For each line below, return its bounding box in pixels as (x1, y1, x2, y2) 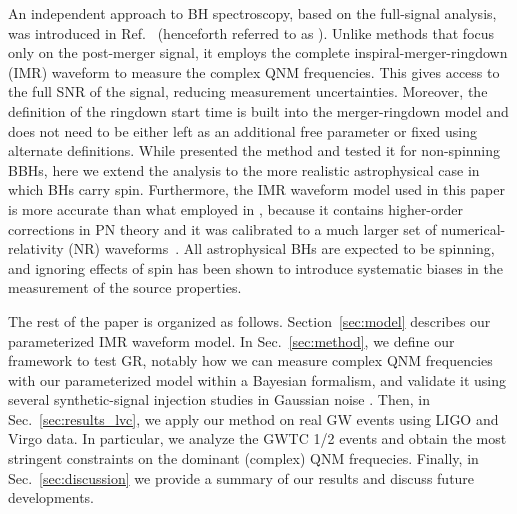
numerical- (441, 218, 506, 239)
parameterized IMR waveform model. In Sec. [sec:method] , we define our (8, 330, 455, 351)
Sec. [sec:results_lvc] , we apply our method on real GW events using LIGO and (8, 408, 499, 429)
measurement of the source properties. (8, 277, 242, 298)
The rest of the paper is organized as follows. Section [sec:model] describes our (8, 310, 491, 331)
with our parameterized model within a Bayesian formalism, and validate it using (8, 369, 506, 390)
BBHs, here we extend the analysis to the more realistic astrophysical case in (8, 159, 480, 180)
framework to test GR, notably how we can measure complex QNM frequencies (8, 350, 493, 371)
